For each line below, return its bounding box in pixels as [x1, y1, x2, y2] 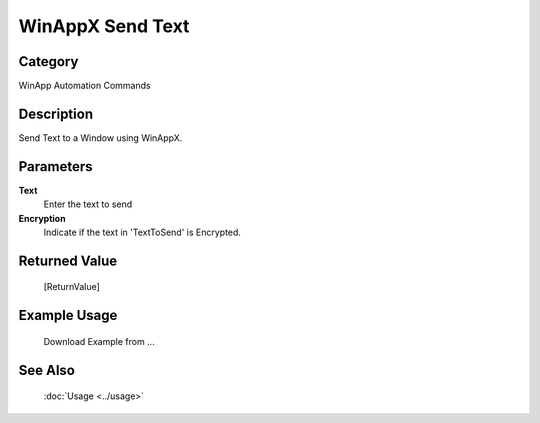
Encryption [18, 212, 66, 224]
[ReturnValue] [43, 281, 100, 293]
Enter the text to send [43, 198, 133, 210]
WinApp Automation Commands [18, 80, 151, 92]
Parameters [18, 158, 93, 175]
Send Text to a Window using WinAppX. [18, 131, 183, 144]
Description [18, 105, 94, 122]
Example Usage [18, 307, 118, 324]
